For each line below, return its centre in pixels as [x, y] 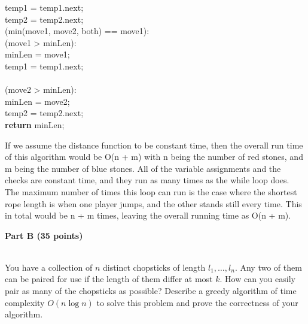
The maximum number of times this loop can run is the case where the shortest [151, 191]
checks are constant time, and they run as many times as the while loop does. [147, 180]
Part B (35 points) [44, 235]
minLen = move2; [37, 101]
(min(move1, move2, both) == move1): [77, 31]
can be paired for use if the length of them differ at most [109, 279]
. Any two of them [268, 267]
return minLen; [35, 124]
